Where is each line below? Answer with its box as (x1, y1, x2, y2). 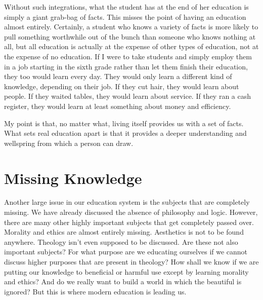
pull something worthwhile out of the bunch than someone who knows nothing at (4, 31, 256, 42)
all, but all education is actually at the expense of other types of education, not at (4, 41, 259, 52)
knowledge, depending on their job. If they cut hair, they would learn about (4, 81, 239, 91)
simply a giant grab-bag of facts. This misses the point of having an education (4, 11, 246, 22)
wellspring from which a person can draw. (4, 137, 134, 148)
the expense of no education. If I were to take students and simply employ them (4, 51, 252, 61)
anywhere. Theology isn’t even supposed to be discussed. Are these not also (4, 236, 238, 247)
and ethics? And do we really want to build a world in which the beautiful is (4, 276, 242, 287)
